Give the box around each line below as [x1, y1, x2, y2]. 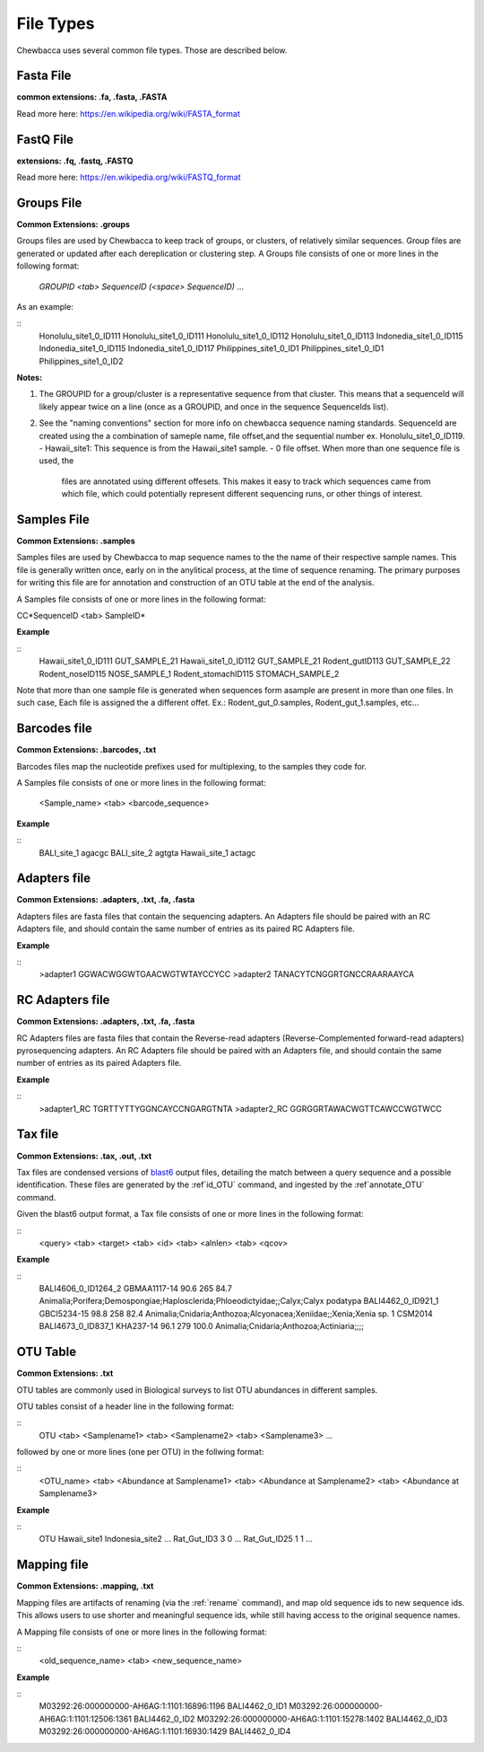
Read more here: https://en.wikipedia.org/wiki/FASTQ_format [16, 172, 241, 183]
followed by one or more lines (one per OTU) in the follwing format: [16, 1447, 264, 1457]
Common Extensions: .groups [16, 219, 130, 230]
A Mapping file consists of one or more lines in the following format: [16, 1626, 268, 1637]
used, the [39, 455, 74, 466]
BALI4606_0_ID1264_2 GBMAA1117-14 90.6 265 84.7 [39, 1283, 232, 1294]
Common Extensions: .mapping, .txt [16, 1580, 154, 1591]
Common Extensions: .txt [16, 1368, 114, 1378]
